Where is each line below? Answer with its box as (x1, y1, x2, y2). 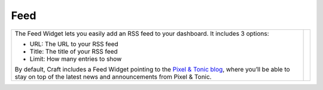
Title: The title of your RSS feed (29, 47, 118, 55)
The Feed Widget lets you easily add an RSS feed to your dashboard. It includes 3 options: (14, 29, 269, 38)
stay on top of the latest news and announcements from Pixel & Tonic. (14, 72, 212, 80)
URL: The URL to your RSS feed (29, 39, 119, 48)
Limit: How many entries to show (29, 54, 122, 63)
